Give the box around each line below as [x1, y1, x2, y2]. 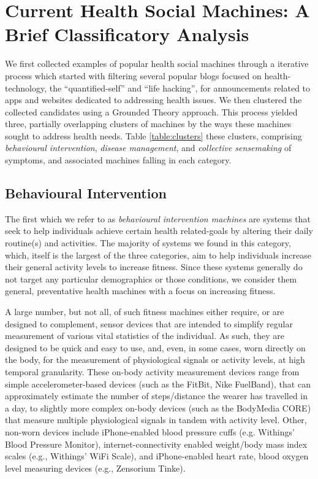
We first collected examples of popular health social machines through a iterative [5, 57, 309, 70]
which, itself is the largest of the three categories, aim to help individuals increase [5, 248, 311, 261]
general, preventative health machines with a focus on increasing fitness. [5, 284, 276, 297]
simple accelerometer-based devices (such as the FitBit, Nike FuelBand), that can [5, 377, 311, 390]
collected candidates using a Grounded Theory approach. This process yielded [5, 105, 298, 118]
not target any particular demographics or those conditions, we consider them [5, 272, 297, 285]
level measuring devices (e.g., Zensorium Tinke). [5, 461, 186, 474]
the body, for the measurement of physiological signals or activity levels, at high [5, 353, 305, 366]
